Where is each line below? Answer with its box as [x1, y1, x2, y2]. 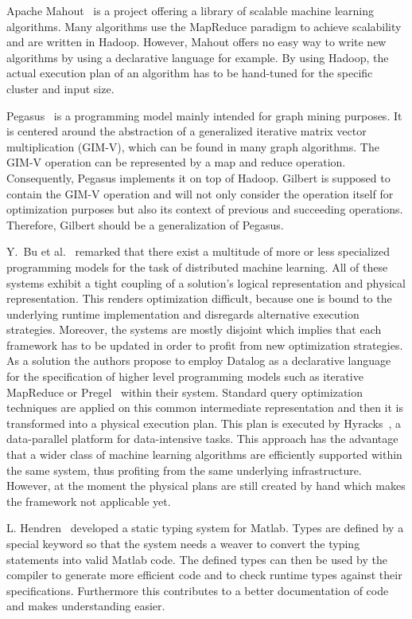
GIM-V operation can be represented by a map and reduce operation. [6, 154, 346, 170]
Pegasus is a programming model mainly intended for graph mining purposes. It [6, 107, 402, 123]
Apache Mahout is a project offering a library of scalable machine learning [6, 2, 374, 18]
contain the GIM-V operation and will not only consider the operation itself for [6, 185, 394, 202]
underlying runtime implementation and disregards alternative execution [6, 305, 360, 322]
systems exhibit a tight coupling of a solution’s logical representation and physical [6, 274, 406, 291]
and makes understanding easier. [6, 597, 165, 614]
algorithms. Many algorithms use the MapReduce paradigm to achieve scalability [6, 18, 402, 34]
